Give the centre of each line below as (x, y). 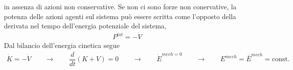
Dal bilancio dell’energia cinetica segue (62, 45)
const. (281, 59)
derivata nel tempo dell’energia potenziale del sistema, (85, 26)
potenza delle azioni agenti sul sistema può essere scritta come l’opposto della (120, 16)
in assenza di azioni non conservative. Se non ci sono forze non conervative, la (120, 6)
